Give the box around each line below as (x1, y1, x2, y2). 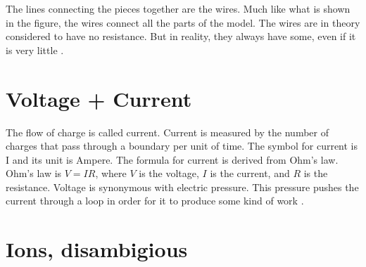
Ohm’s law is (6, 166, 62, 181)
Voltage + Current (6, 84, 192, 112)
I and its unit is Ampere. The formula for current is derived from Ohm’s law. (6, 152, 339, 167)
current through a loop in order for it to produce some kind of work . (6, 193, 304, 208)
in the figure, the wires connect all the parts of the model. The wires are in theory (6, 15, 360, 30)
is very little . (6, 42, 64, 57)
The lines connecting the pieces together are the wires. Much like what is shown (6, 1, 351, 15)
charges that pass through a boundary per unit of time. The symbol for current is (6, 138, 358, 153)
